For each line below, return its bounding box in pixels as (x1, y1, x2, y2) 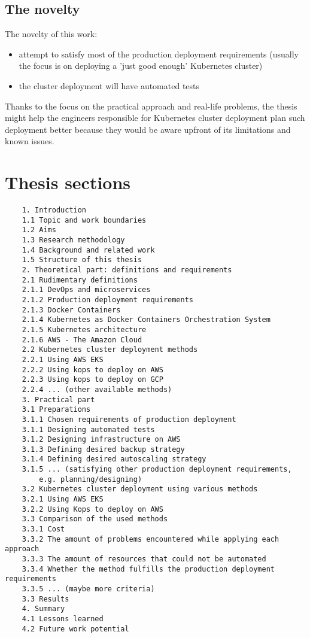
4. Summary (22, 604, 65, 613)
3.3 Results (22, 594, 69, 603)
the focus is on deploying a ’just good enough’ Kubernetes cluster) (19, 59, 263, 72)
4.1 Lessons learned (22, 614, 104, 623)
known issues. (5, 135, 54, 147)
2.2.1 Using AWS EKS (22, 355, 104, 364)
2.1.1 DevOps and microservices (22, 285, 151, 294)
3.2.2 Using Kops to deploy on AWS (22, 505, 163, 514)
